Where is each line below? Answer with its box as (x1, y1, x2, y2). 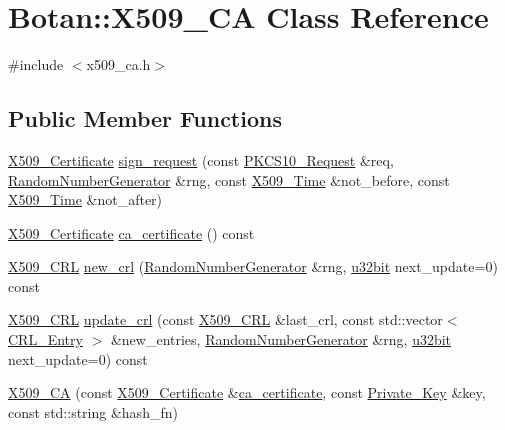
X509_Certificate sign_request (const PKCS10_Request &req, (8, 149, 394, 170)
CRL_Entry (8, 329, 83, 350)
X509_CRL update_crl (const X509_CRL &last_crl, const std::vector (8, 309, 443, 330)
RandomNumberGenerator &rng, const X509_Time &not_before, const (8, 169, 450, 190)
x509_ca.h (86, 54, 151, 75)
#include (8, 54, 64, 75)
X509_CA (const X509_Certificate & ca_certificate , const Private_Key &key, (8, 382, 486, 403)
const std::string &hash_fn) (8, 401, 178, 422)
